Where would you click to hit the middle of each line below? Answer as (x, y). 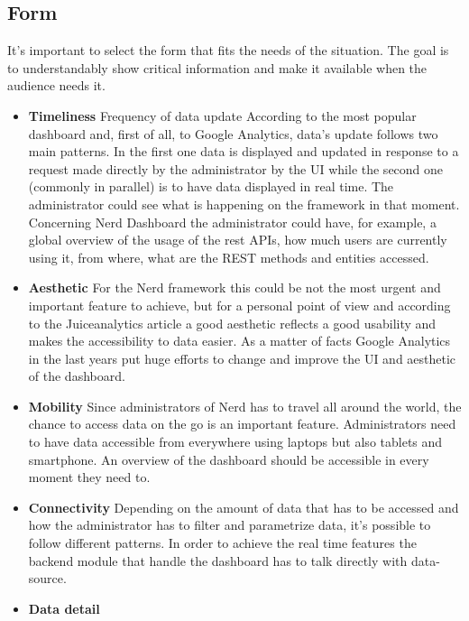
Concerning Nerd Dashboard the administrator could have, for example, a (232, 222)
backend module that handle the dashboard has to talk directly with (218, 560)
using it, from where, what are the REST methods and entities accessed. (229, 257)
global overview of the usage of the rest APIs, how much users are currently (238, 240)
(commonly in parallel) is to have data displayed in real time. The (211, 186)
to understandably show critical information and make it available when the (217, 67)
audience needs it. (56, 85)
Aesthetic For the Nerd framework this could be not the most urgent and (234, 287)
